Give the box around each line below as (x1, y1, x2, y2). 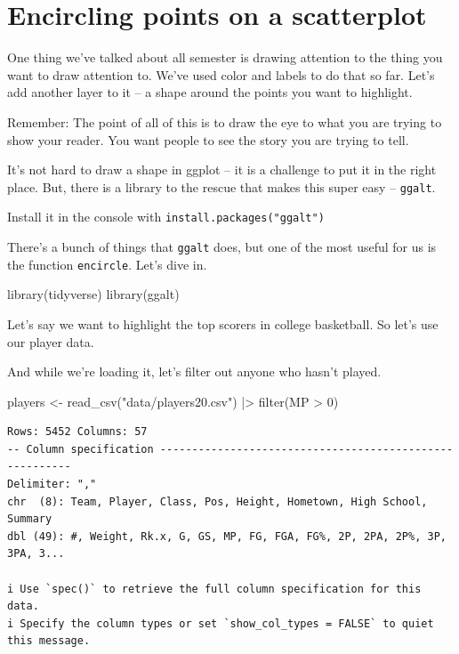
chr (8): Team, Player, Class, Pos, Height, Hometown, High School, (7, 495, 428, 508)
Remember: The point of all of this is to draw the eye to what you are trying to (7, 112, 442, 131)
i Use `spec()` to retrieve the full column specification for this (7, 582, 422, 595)
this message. (7, 634, 91, 648)
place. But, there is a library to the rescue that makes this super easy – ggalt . (7, 177, 436, 196)
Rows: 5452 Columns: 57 (7, 425, 148, 439)
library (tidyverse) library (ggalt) (7, 285, 180, 303)
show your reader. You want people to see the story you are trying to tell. (7, 130, 409, 149)
